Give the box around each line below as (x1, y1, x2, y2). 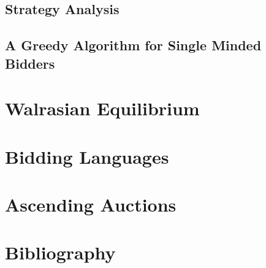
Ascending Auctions (5, 191, 177, 216)
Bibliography (5, 240, 116, 265)
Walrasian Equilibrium (5, 96, 200, 121)
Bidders (5, 53, 55, 72)
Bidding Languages (5, 144, 169, 169)
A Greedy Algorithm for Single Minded (5, 36, 262, 55)
